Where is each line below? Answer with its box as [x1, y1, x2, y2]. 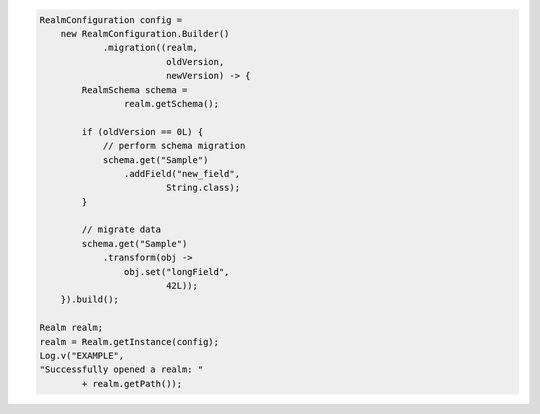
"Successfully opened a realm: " [39, 364, 204, 375]
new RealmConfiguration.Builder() [60, 28, 230, 39]
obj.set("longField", [123, 266, 230, 277]
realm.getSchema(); [123, 98, 220, 109]
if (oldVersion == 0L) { [81, 126, 204, 137]
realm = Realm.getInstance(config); [39, 336, 220, 347]
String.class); [165, 182, 240, 194]
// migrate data [81, 224, 162, 235]
